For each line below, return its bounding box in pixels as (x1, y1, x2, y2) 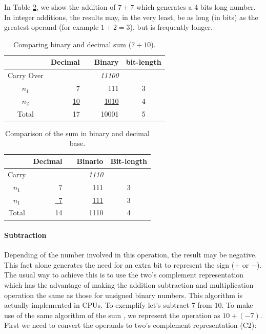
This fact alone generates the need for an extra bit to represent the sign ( (4, 259, 235, 270)
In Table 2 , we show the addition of (4, 2, 116, 12)
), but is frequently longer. (130, 22, 213, 32)
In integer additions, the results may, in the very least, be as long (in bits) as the (4, 11, 258, 22)
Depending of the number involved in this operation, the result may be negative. (4, 249, 257, 260)
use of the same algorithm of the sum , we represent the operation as (4, 309, 220, 320)
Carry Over (8, 70, 44, 81)
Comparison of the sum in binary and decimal (5, 127, 150, 138)
